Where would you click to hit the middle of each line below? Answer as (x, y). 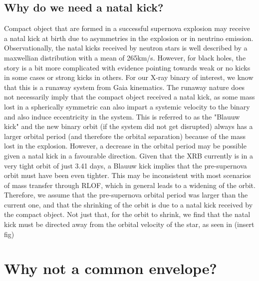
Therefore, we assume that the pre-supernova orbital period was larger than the (126, 195)
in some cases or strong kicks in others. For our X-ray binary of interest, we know (129, 77)
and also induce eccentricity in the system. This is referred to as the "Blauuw (122, 116)
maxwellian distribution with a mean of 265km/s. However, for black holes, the (125, 57)
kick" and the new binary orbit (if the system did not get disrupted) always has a (129, 126)
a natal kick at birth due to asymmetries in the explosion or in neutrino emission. (129, 38)
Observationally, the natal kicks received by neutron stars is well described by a (126, 48)
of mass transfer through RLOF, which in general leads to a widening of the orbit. (130, 185)
